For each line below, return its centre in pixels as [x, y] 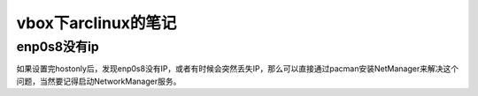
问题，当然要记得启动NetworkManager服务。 [99, 81]
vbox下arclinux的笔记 [96, 23]
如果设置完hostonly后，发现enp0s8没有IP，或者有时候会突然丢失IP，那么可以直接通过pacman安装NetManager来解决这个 [238, 69]
